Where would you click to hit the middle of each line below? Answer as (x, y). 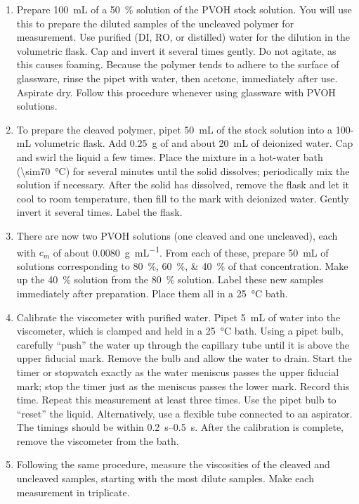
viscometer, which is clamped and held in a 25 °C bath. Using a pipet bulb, (180, 331)
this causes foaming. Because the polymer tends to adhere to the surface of (178, 64)
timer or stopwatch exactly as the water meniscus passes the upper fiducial (178, 371)
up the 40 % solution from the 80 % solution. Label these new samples (170, 279)
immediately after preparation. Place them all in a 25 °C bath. (152, 293)
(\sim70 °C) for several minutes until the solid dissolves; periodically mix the (183, 170)
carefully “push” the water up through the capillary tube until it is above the (183, 344)
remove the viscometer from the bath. (98, 440)
